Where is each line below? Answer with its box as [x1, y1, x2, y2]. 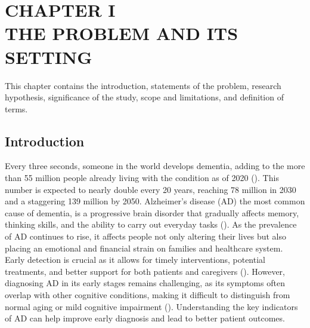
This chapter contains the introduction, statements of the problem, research [5, 79, 281, 91]
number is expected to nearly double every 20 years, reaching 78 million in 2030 [5, 183, 296, 195]
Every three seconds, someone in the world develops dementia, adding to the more [5, 160, 305, 172]
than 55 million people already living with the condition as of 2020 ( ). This [5, 171, 279, 184]
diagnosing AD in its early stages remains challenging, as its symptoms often [5, 277, 285, 289]
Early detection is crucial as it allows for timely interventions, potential [5, 253, 265, 266]
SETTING [5, 44, 92, 69]
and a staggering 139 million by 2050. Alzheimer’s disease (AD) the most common [5, 195, 305, 207]
